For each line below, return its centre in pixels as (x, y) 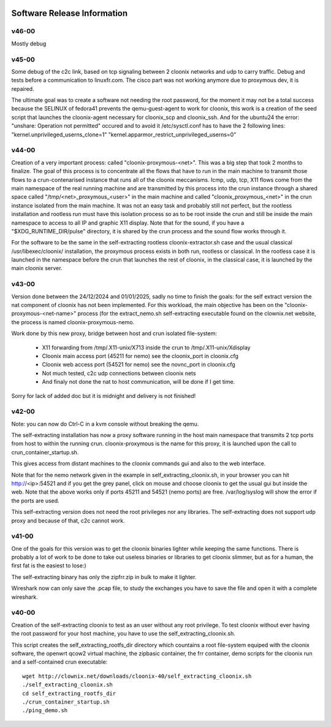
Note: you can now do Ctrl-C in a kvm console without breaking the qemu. (105, 424)
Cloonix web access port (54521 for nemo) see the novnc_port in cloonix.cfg (139, 365)
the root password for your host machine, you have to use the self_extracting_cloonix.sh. (123, 634)
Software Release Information (70, 13)
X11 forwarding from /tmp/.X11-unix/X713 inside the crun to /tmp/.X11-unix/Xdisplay (146, 348)
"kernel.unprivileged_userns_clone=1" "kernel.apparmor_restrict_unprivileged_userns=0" (124, 134)
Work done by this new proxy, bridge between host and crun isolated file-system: (114, 333)
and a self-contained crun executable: (59, 662)
